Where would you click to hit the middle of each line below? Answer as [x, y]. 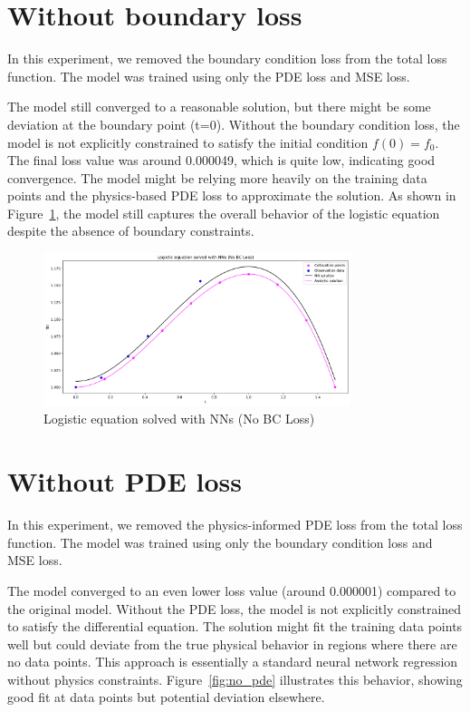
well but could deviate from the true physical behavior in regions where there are [232, 644]
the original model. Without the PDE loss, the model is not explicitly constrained [235, 608]
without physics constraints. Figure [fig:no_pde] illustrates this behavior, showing [235, 679]
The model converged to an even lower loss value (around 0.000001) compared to [232, 590]
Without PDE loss [125, 481]
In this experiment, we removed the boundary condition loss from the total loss [227, 59]
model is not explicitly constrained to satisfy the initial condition [188, 142]
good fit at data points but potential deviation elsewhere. [166, 697]
